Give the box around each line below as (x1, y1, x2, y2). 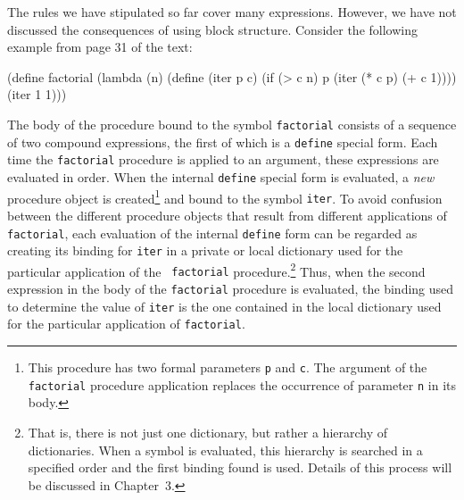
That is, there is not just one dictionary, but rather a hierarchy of (28, 423, 388, 441)
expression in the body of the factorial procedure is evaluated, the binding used (7, 279, 454, 298)
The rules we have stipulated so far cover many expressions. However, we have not (7, 3, 457, 21)
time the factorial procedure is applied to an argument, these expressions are (7, 150, 439, 169)
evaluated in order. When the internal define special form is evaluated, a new (7, 167, 435, 186)
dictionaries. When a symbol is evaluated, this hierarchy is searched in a (28, 440, 423, 459)
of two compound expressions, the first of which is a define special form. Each (7, 132, 438, 151)
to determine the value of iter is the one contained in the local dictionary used (7, 296, 442, 315)
